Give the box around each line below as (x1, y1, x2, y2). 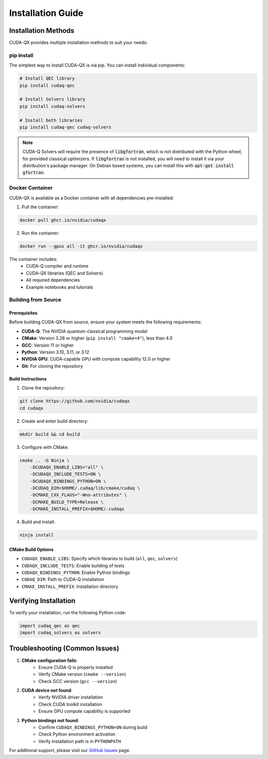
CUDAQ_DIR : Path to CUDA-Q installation (21, 576, 104, 582)
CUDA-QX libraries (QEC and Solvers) (26, 270, 103, 276)
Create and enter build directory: (21, 418, 89, 424)
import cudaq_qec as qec (19, 623, 80, 629)
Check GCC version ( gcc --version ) (38, 678, 118, 684)
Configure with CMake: (21, 444, 69, 450)
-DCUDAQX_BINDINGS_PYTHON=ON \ (30, 478, 106, 484)
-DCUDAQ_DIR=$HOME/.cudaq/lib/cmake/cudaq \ (30, 485, 140, 491)
